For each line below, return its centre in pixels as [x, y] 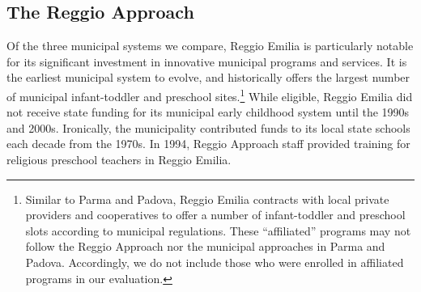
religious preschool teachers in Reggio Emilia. [119, 160]
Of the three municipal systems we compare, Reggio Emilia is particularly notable [210, 46]
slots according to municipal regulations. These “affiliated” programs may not [218, 230]
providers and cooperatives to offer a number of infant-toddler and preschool [215, 215]
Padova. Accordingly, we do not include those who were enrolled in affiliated [215, 262]
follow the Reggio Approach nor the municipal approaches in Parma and [205, 246]
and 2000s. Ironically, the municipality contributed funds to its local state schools [208, 127]
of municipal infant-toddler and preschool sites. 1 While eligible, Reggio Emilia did [210, 95]
